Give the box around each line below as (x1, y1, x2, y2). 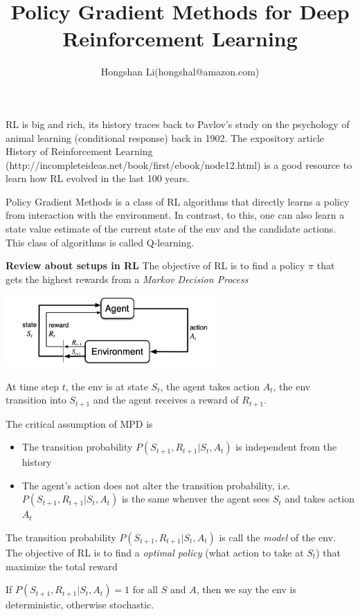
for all (132, 582, 158, 597)
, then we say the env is (196, 582, 297, 597)
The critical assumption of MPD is (6, 416, 153, 431)
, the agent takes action (160, 379, 260, 393)
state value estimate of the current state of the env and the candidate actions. (6, 221, 336, 236)
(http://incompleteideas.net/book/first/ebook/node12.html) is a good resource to (6, 157, 352, 172)
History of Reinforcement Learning (6, 144, 153, 158)
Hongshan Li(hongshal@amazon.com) (100, 64, 260, 79)
